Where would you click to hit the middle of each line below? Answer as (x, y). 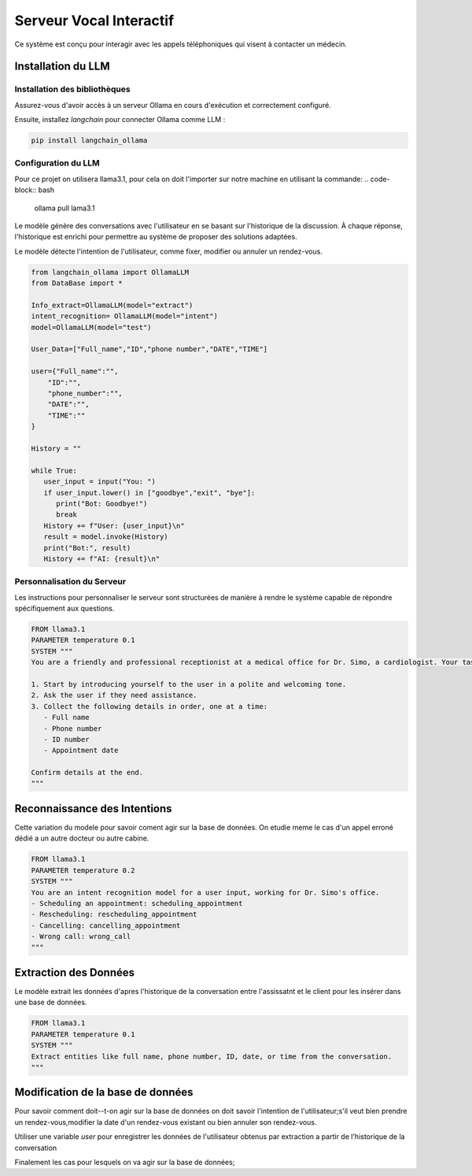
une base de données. (51, 1002)
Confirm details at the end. (87, 773)
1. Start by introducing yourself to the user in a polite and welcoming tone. (189, 684)
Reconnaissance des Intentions (93, 809)
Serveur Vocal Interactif (94, 20)
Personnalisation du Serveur (70, 581)
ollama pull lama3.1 (65, 208)
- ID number (66, 739)
